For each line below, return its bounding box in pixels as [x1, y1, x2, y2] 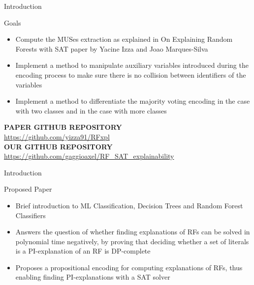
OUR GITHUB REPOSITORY [4, 141, 113, 151]
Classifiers [15, 210, 46, 220]
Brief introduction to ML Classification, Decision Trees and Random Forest [15, 200, 243, 210]
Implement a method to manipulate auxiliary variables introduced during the [15, 60, 249, 70]
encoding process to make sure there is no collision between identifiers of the [15, 69, 246, 80]
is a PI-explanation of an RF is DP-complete [15, 246, 151, 256]
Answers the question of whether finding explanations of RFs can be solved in [15, 227, 250, 237]
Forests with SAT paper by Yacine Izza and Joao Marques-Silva [15, 43, 208, 54]
